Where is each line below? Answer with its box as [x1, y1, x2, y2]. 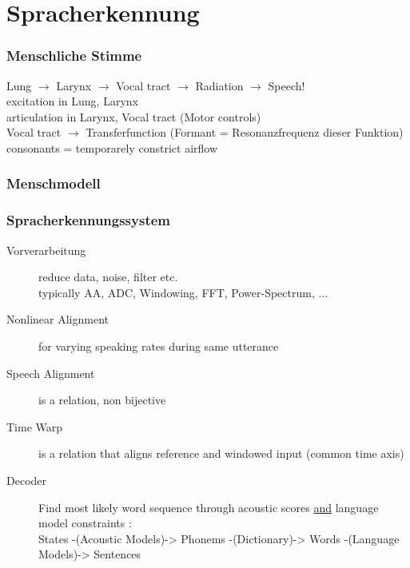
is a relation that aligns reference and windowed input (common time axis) [38, 445, 404, 462]
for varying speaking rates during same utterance [38, 338, 279, 354]
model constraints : [38, 514, 132, 531]
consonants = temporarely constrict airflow [6, 139, 218, 156]
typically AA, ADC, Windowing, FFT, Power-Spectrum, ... [38, 284, 328, 300]
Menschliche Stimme [6, 46, 142, 66]
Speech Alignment [6, 364, 95, 381]
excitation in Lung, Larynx [6, 93, 138, 109]
